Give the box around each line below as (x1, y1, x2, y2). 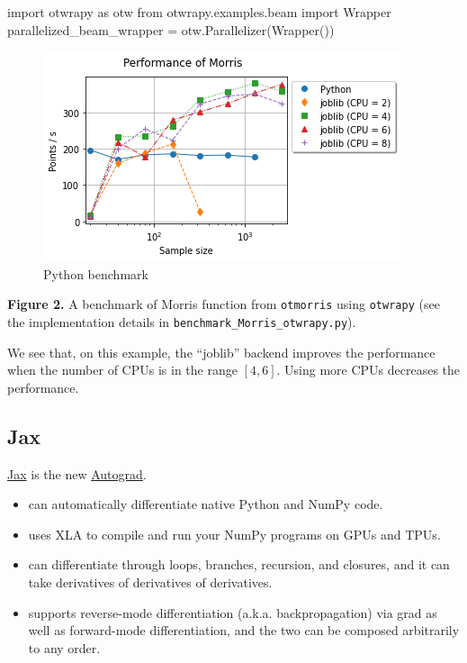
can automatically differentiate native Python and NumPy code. (28, 495, 383, 513)
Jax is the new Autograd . (7, 464, 147, 483)
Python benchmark (43, 264, 148, 283)
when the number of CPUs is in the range (7, 360, 238, 379)
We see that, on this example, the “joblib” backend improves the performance (7, 342, 436, 361)
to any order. (28, 638, 101, 657)
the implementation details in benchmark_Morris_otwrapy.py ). (7, 313, 356, 331)
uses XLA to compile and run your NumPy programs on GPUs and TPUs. (28, 524, 441, 543)
